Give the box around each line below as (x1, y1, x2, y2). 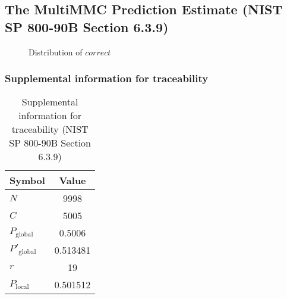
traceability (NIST (11, 122, 89, 136)
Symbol (10, 173, 45, 188)
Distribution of (29, 45, 83, 58)
